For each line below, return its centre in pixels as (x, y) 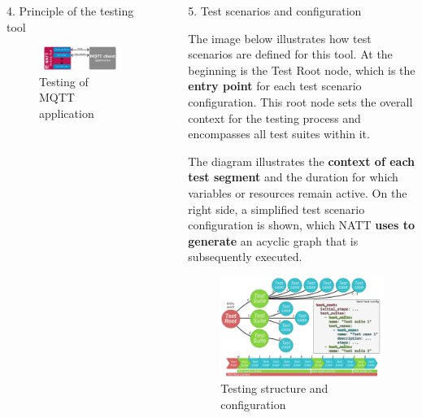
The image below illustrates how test (280, 38)
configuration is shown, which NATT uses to (302, 225)
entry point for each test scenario (275, 86)
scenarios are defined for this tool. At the (290, 54)
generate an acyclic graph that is (273, 240)
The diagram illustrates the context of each (302, 161)
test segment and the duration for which (293, 177)
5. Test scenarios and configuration (275, 11)
